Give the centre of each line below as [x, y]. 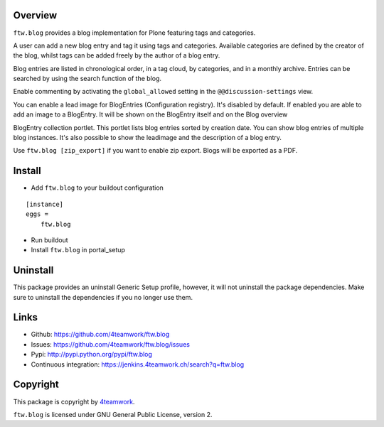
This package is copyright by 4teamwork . [74, 401]
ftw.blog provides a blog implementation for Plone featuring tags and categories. [134, 33]
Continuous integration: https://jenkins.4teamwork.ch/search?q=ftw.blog [138, 364]
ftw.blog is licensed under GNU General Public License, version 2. [113, 414]
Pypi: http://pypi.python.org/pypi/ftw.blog [92, 355]
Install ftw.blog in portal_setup [78, 250]
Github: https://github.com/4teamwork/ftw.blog [100, 335]
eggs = [37, 214]
